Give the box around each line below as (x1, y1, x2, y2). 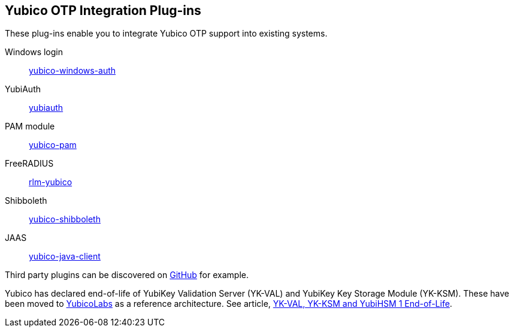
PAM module (5, 121, 55, 132)
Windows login (5, 47, 63, 58)
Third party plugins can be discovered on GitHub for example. (5, 270, 249, 280)
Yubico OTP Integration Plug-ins (5, 3, 201, 18)
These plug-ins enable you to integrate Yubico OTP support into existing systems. (5, 28, 328, 39)
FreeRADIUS (5, 158, 54, 169)
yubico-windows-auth (29, 65, 116, 76)
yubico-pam (29, 140, 77, 150)
